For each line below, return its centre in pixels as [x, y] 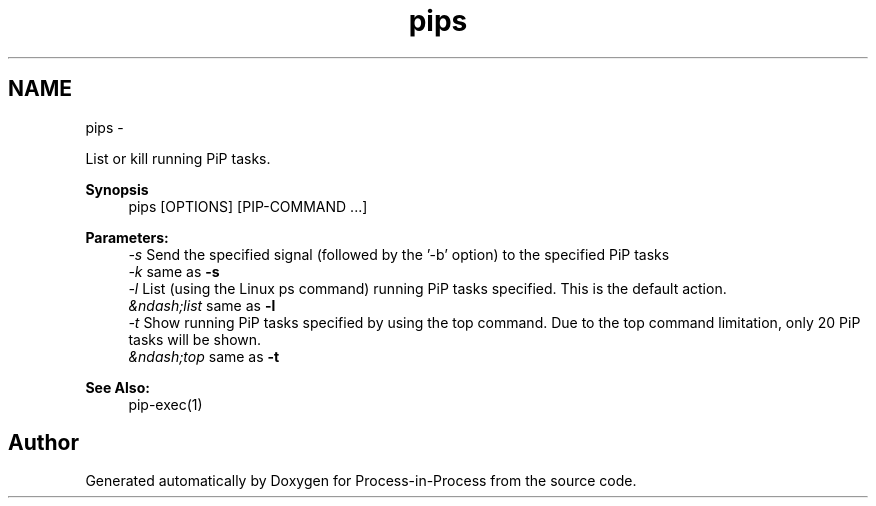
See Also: [117, 387]
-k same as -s [174, 271]
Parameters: [127, 237]
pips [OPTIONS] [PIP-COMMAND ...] [248, 206]
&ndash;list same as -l [202, 305]
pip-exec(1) [165, 404]
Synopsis [117, 189]
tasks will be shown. [195, 339]
